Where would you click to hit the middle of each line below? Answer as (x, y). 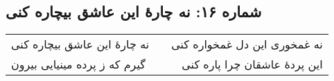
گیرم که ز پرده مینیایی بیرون (78, 64)
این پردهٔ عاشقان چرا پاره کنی (252, 64)
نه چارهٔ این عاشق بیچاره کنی (80, 44)
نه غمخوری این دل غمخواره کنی (247, 44)
